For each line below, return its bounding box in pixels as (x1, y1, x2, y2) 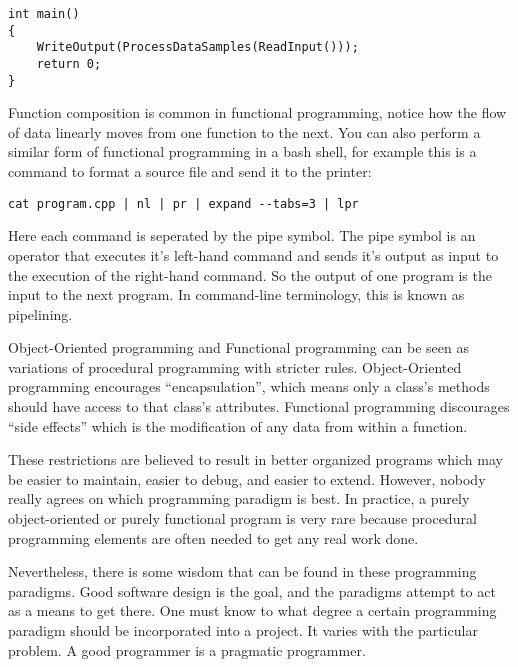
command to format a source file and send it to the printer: (8, 161, 372, 182)
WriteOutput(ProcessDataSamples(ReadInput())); (36, 40, 359, 55)
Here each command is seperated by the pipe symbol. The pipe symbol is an (8, 225, 476, 246)
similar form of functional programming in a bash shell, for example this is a (8, 141, 477, 162)
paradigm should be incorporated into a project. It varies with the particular (8, 620, 478, 640)
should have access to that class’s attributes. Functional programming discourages (8, 396, 510, 417)
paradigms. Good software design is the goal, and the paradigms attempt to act (8, 580, 496, 601)
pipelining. (8, 303, 73, 324)
